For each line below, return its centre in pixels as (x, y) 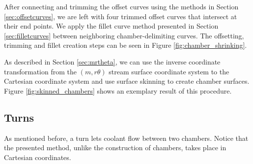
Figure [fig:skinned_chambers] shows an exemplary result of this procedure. (118, 90)
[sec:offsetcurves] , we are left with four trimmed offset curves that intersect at (121, 16)
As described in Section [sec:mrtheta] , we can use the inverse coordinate (112, 61)
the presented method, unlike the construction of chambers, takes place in (115, 148)
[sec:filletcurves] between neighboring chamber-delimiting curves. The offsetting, (124, 35)
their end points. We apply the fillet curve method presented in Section (111, 26)
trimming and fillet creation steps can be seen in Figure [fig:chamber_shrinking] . (126, 45)
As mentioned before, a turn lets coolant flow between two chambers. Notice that (126, 138)
